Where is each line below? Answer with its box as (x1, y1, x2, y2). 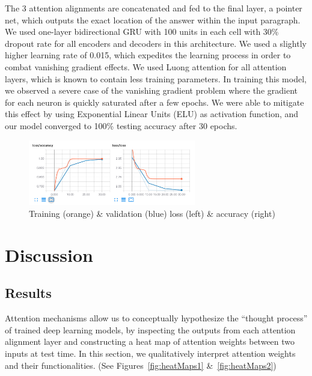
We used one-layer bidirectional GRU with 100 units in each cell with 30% (5, 25, 279, 38)
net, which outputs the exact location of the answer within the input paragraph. (5, 13, 301, 26)
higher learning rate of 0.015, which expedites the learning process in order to (5, 49, 291, 61)
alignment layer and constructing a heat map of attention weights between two (5, 335, 295, 348)
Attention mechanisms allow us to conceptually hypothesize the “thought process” (5, 312, 308, 324)
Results (5, 284, 52, 302)
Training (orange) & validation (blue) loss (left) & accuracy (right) (29, 207, 275, 220)
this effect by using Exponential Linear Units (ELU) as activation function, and (5, 108, 299, 120)
